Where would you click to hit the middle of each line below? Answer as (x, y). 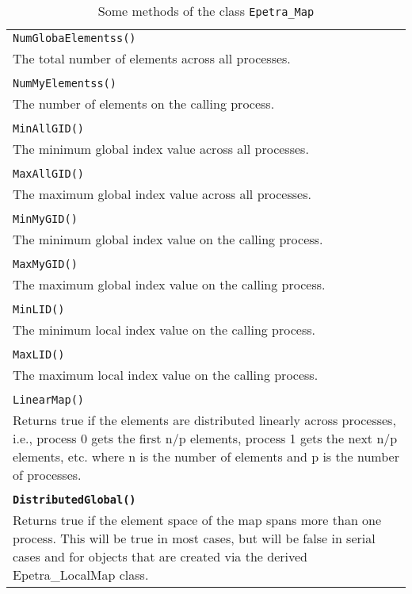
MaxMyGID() (45, 264)
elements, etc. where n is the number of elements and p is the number (206, 456)
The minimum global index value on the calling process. (168, 239)
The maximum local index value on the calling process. (166, 375)
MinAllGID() (49, 128)
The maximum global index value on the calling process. (169, 284)
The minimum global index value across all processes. (161, 149)
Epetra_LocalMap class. (81, 575)
